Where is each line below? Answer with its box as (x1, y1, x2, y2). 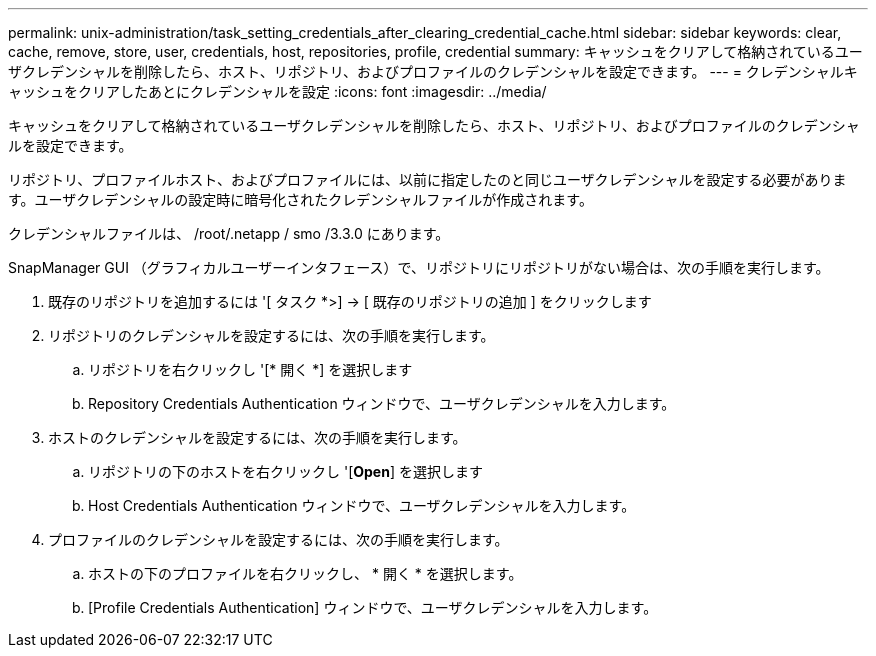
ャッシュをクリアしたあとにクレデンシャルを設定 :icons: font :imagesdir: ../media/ (8, 83, 547, 100)
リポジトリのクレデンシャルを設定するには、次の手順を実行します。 (48, 327, 495, 344)
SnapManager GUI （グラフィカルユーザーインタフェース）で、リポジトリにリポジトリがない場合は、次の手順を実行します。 (8, 259, 830, 276)
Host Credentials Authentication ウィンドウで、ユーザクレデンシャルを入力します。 (88, 497, 636, 514)
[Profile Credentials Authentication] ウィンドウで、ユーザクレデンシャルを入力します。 (88, 599, 658, 616)
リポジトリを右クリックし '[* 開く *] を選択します (88, 361, 413, 378)
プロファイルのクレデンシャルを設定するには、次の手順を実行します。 (48, 531, 509, 548)
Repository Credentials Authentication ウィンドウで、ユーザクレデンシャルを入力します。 (88, 395, 676, 412)
